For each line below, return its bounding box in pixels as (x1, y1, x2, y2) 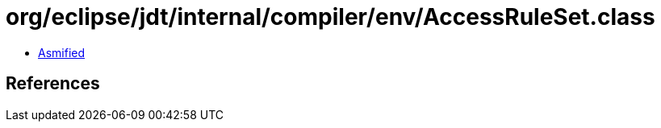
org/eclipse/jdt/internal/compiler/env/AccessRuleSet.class (6, 3, 655, 31)
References (6, 73, 100, 94)
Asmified (38, 45, 86, 60)
